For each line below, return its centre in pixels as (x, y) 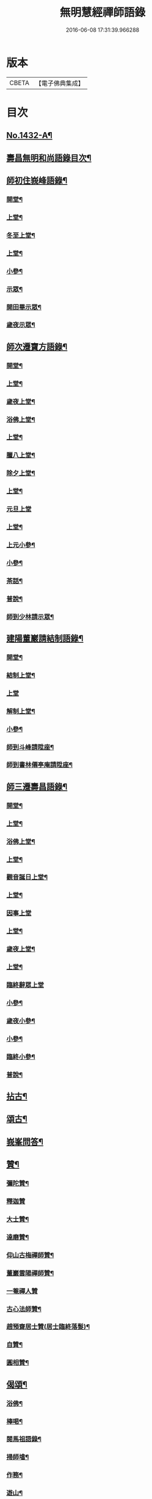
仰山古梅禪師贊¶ (30, 1255)
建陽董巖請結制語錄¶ (45, 639)
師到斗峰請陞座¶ (30, 747)
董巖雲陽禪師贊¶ (30, 1273)
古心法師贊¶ (24, 1309)
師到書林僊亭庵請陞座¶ (40, 765)
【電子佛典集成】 (60, 83)
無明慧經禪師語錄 (102, 13)
